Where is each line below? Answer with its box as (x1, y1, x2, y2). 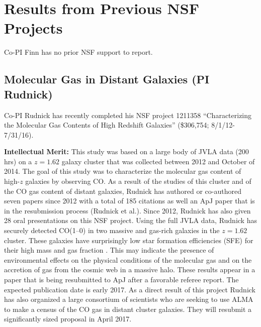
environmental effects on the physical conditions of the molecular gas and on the (4, 254, 252, 265)
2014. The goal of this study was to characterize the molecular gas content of (4, 166, 241, 176)
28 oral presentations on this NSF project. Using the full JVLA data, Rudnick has (4, 215, 257, 226)
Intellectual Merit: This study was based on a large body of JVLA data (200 (4, 146, 249, 157)
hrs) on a (4, 156, 32, 166)
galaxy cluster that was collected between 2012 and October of (61, 156, 255, 166)
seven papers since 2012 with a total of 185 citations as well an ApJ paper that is (4, 195, 255, 206)
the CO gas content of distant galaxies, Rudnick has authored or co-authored (4, 185, 241, 196)
